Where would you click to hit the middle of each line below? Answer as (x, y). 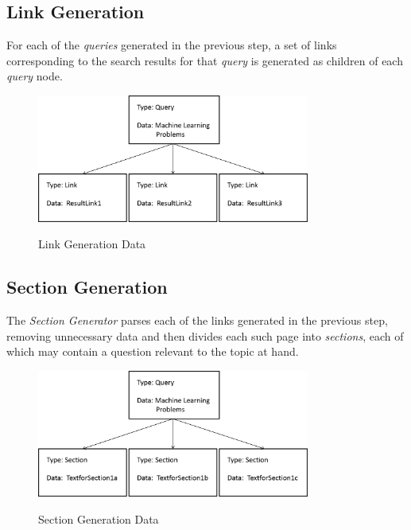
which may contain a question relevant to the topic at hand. (153, 351)
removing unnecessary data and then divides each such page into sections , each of (205, 335)
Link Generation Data (92, 244)
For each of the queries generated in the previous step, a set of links (172, 45)
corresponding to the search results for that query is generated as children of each (205, 60)
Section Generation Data (99, 519)
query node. (35, 76)
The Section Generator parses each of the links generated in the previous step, (197, 320)
